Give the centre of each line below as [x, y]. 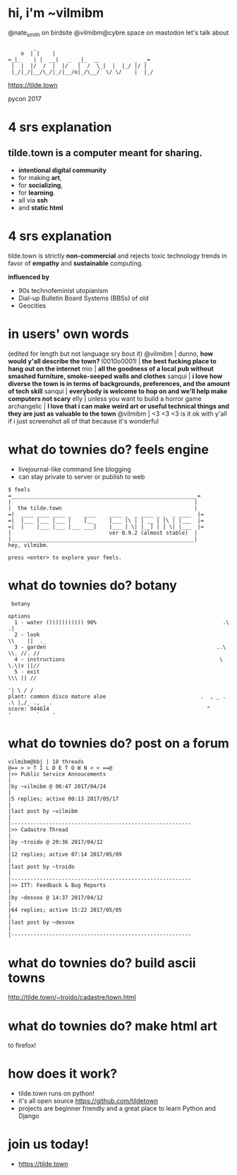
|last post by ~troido [41, 867]
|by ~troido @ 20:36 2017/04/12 [55, 842]
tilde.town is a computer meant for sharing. [105, 153]
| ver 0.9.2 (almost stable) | [103, 533]
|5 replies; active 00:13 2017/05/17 [63, 799]
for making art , [40, 177]
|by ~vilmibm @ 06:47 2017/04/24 [57, 787]
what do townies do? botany [92, 585]
